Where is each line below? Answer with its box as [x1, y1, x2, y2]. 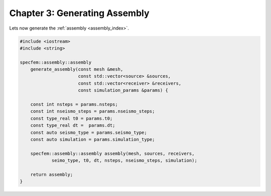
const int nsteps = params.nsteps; [30, 102, 118, 107]
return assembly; [30, 171, 73, 177]
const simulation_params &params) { [78, 88, 168, 93]
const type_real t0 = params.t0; [30, 115, 113, 121]
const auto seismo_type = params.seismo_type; [30, 129, 148, 135]
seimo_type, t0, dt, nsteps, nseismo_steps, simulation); [51, 158, 198, 163]
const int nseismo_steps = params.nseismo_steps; [30, 108, 155, 114]
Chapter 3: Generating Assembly [9, 8, 150, 19]
